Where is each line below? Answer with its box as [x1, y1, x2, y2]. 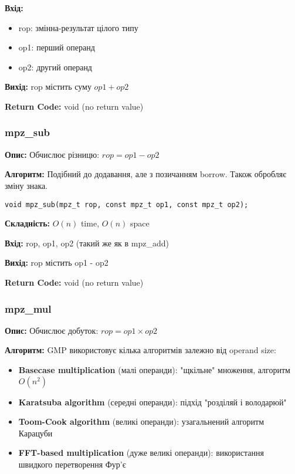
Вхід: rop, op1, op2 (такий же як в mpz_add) [5, 236, 169, 249]
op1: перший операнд [18, 41, 95, 53]
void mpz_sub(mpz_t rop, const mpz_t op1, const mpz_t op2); [5, 200, 249, 209]
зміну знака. [5, 179, 48, 191]
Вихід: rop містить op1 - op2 [5, 256, 108, 269]
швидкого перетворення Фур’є [18, 458, 126, 470]
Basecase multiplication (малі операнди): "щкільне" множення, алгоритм [18, 364, 290, 375]
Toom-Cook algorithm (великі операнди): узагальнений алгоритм [18, 415, 265, 428]
